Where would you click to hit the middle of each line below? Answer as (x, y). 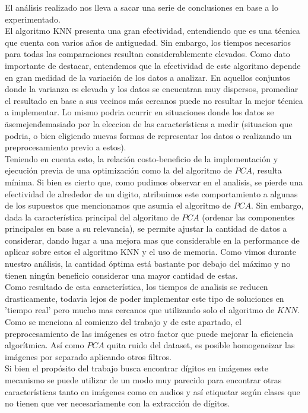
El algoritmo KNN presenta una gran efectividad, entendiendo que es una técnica (153, 31)
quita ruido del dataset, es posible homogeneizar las (201, 345)
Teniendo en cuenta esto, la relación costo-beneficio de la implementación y (142, 158)
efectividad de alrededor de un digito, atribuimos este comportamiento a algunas (151, 193)
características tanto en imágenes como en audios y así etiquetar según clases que (153, 391)
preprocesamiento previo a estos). (66, 147)
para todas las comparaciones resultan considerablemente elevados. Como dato (147, 54)
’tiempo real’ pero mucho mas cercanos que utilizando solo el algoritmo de (140, 310)
